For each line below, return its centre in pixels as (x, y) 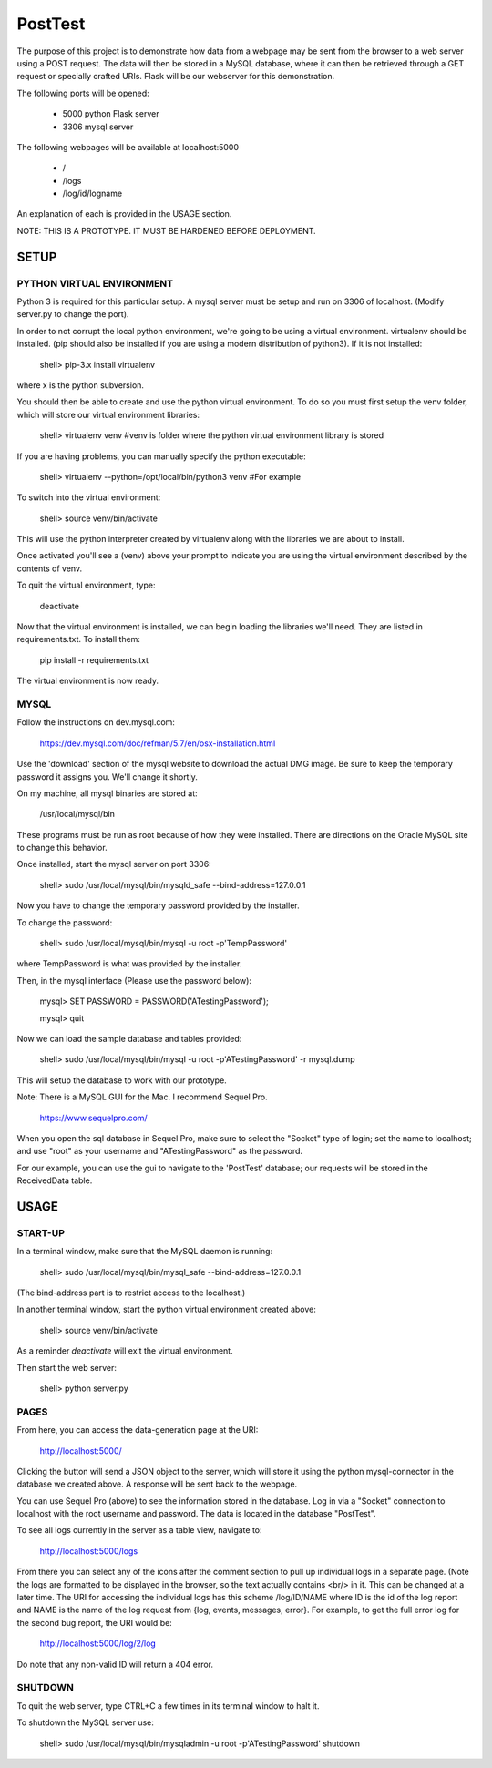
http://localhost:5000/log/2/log (98, 1643)
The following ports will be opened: (83, 93)
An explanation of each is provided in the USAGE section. (124, 214)
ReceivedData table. (55, 1180)
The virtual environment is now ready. (88, 681)
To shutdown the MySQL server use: (85, 1722)
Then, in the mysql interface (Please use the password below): (134, 980)
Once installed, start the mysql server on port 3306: (114, 864)
